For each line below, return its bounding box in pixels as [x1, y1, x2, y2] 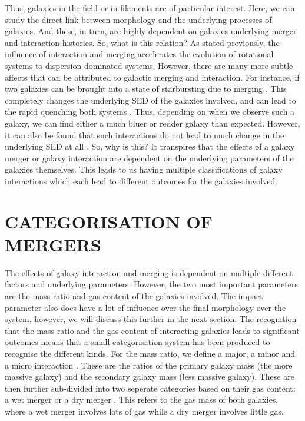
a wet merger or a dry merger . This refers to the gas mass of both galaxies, [5, 393, 279, 406]
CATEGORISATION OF [5, 209, 213, 233]
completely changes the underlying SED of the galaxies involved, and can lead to [5, 94, 296, 106]
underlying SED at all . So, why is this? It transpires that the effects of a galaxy [5, 140, 295, 153]
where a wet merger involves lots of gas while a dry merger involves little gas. [5, 405, 284, 417]
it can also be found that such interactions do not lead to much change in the [5, 128, 284, 141]
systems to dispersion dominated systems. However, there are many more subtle [5, 59, 293, 71]
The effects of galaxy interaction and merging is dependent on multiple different [5, 266, 293, 279]
